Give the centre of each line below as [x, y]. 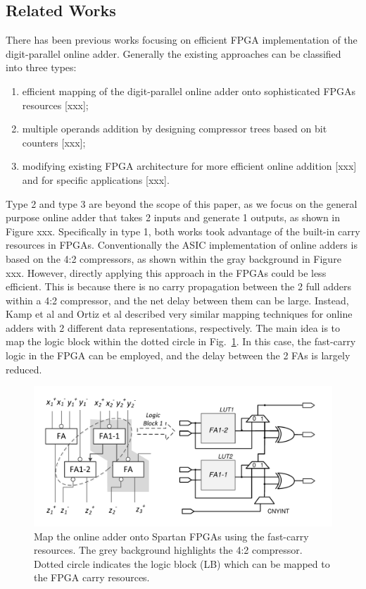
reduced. [24, 369]
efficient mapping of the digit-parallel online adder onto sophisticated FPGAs [189, 91]
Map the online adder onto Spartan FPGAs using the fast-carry [171, 536]
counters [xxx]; [54, 142]
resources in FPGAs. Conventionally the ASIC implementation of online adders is [182, 245]
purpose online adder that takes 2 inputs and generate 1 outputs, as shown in [173, 217]
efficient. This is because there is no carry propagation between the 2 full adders [178, 286]
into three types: [41, 67]
